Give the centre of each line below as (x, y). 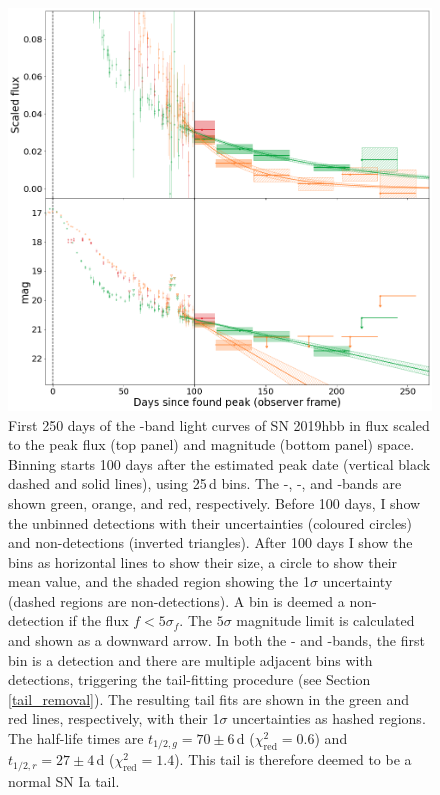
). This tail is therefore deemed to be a (293, 759)
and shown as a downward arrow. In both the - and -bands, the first (216, 640)
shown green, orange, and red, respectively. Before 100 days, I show (214, 502)
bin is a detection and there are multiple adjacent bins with (190, 659)
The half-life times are (76, 738)
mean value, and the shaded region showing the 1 (159, 581)
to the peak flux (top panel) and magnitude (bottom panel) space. (211, 444)
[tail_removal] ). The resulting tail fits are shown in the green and (208, 698)
